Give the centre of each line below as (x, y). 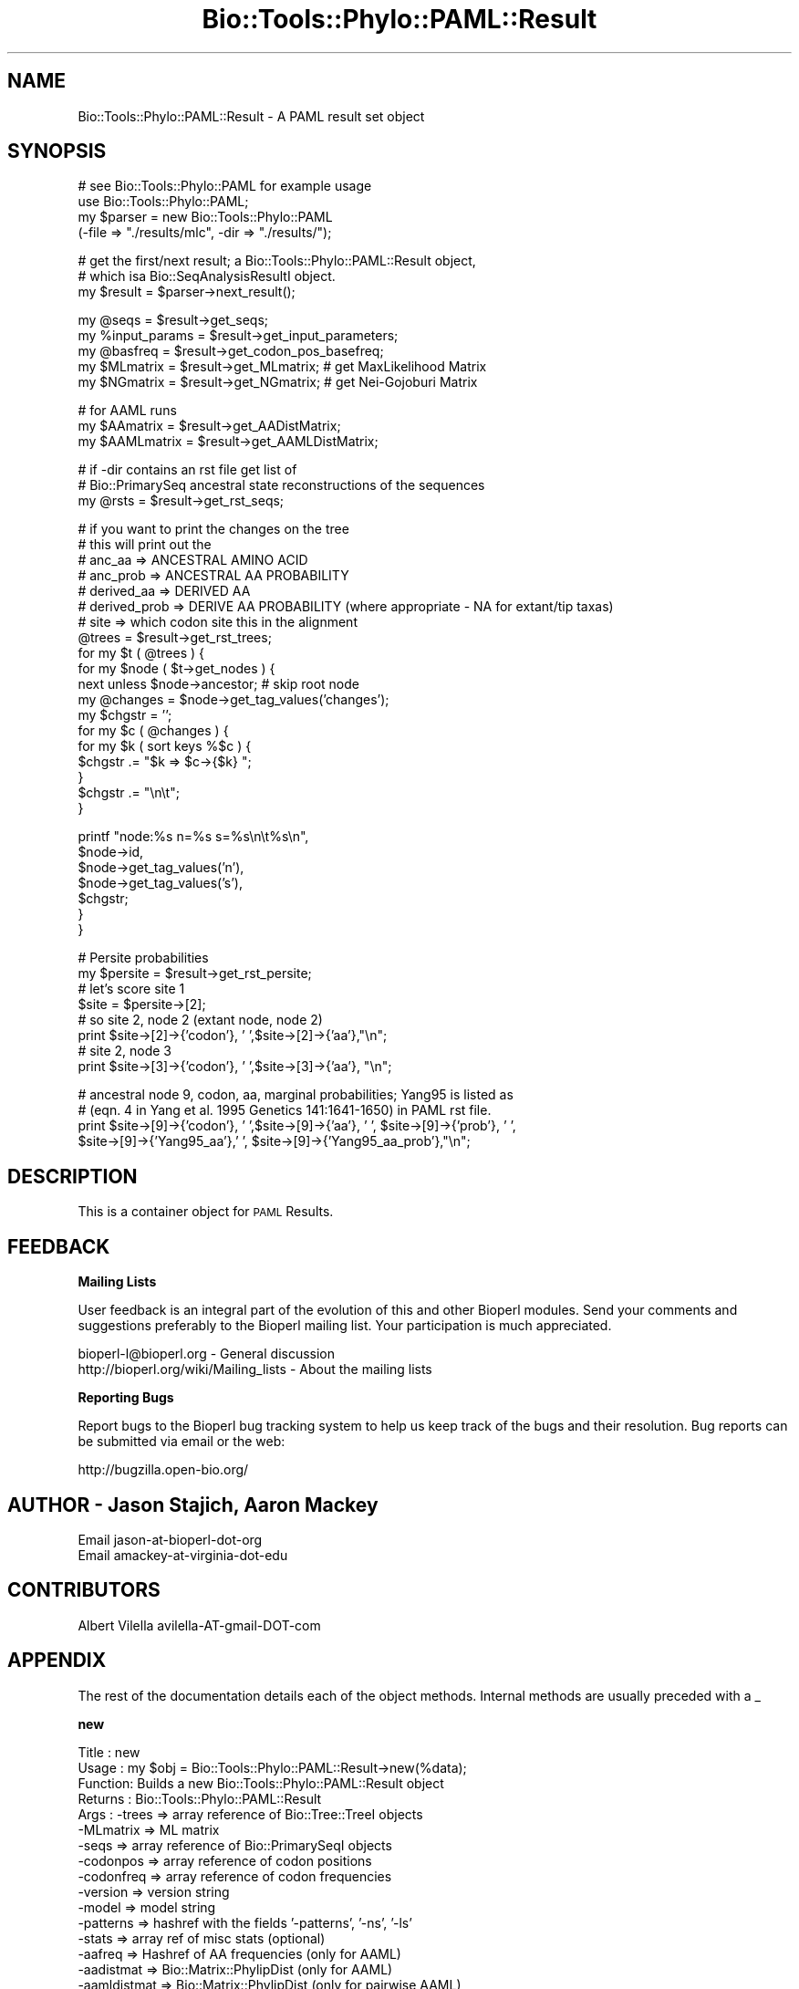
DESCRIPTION (73, 1176)
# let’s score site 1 (131, 989)
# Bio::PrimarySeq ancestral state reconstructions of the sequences (281, 485)
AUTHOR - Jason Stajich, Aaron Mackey (193, 1505)
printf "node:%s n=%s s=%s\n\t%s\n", (193, 837)
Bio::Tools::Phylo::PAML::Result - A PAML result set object (251, 116)
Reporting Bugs (126, 1398)
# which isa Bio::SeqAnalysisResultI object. (207, 276)
